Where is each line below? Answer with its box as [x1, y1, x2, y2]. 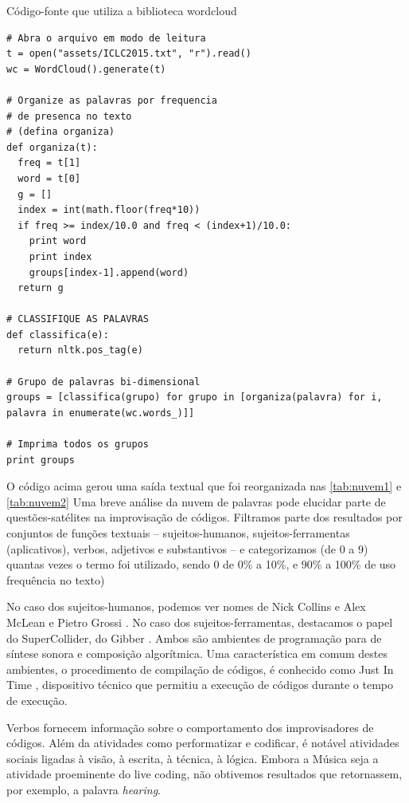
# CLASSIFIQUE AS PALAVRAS [6, 313, 149, 325]
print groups [6, 454, 75, 466]
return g [18, 282, 64, 294]
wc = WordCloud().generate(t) [6, 63, 166, 75]
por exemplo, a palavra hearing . [6, 781, 161, 797]
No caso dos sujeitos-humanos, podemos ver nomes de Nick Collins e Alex [6, 598, 366, 615]
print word [29, 235, 87, 247]
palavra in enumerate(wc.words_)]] [6, 407, 195, 419]
